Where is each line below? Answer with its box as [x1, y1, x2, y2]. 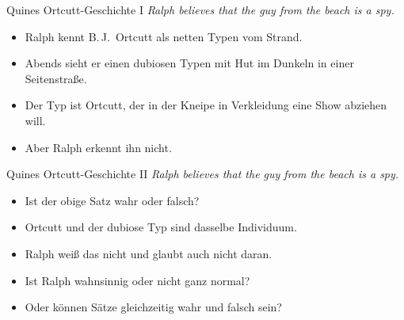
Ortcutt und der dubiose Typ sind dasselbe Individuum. [25, 219, 297, 235]
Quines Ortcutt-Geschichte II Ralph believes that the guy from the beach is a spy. [6, 166, 399, 182]
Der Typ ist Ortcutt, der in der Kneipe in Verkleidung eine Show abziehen [25, 97, 387, 113]
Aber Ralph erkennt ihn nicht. [25, 139, 172, 155]
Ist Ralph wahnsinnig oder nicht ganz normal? [25, 272, 250, 288]
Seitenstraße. [25, 70, 87, 86]
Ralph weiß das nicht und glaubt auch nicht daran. [25, 245, 273, 261]
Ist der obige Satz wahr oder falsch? [25, 192, 200, 208]
